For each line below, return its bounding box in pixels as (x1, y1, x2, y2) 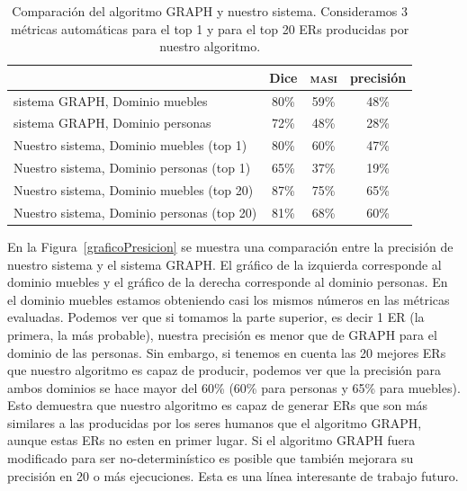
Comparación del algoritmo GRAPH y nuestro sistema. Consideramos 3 (12, 2, 408, 20)
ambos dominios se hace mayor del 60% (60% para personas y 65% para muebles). (7, 378, 461, 397)
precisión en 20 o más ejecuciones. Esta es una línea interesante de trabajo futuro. (7, 466, 459, 485)
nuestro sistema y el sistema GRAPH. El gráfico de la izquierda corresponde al (7, 254, 442, 273)
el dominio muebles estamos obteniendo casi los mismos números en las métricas (7, 290, 450, 308)
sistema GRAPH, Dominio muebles (13, 91, 208, 110)
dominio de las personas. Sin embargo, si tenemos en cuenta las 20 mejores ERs (7, 343, 446, 362)
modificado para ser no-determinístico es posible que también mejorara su (7, 449, 414, 468)
